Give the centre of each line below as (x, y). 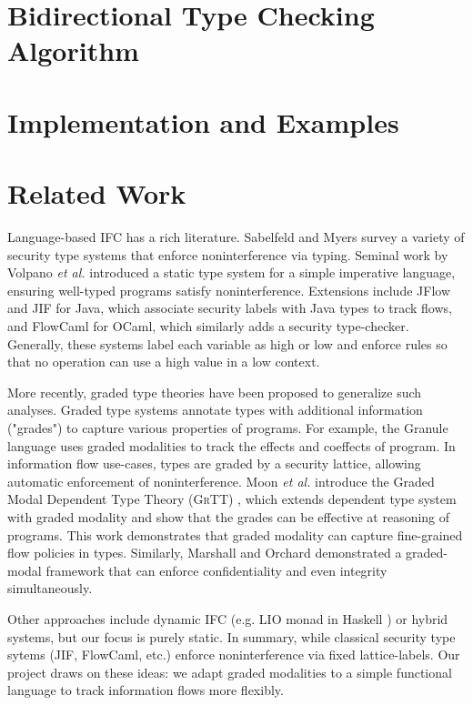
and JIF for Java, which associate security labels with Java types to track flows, (230, 308)
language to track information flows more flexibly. (146, 690)
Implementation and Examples (203, 121)
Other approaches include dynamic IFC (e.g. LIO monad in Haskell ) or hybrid (228, 618)
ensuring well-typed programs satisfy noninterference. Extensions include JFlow (229, 290)
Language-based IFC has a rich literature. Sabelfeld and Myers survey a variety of (236, 237)
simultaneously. (50, 588)
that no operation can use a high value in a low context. (164, 362)
